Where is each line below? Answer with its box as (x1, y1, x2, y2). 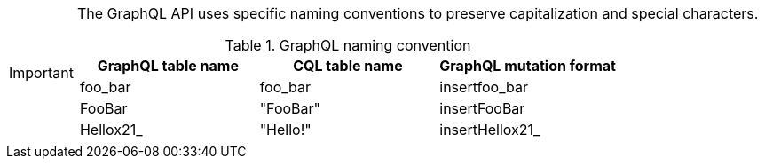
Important (9, 64, 74, 82)
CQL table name (293, 57, 403, 75)
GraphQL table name (97, 57, 239, 75)
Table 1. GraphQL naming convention (225, 36, 471, 54)
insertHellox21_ (439, 121, 540, 138)
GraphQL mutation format (439, 57, 616, 75)
